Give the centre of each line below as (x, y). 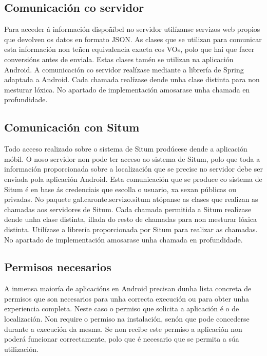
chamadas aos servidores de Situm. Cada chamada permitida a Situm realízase (128, 209)
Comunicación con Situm (72, 127)
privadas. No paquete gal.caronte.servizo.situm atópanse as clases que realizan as (131, 199)
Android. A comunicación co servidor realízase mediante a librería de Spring (124, 69)
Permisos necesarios (58, 267)
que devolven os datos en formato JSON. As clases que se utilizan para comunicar (133, 39)
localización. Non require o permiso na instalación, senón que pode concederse (127, 319)
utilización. (21, 349)
